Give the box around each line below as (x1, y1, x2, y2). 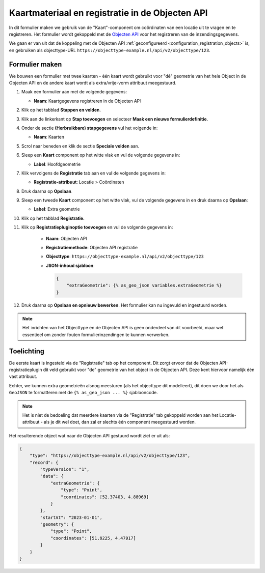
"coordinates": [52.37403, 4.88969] (60, 494, 149, 500)
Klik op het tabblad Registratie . (21, 215, 85, 221)
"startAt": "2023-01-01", (40, 515, 103, 520)
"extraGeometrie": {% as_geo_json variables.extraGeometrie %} (66, 283, 222, 288)
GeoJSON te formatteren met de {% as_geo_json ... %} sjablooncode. (9, 390, 158, 396)
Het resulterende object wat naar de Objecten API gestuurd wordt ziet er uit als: (9, 432, 170, 438)
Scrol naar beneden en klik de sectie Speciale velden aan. (21, 143, 139, 149)
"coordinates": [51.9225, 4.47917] (50, 535, 136, 541)
